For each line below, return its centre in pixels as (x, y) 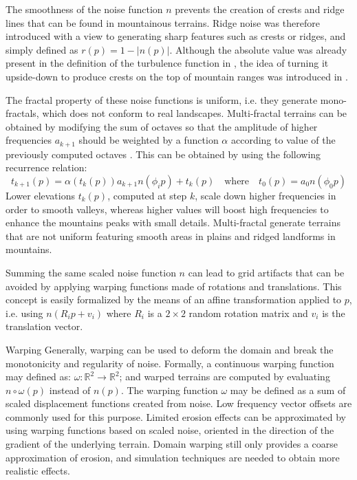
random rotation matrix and (248, 313)
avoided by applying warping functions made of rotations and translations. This (174, 286)
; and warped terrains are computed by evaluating (225, 377)
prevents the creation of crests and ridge (260, 9)
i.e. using (24, 313)
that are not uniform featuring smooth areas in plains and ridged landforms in (171, 236)
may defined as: (38, 377)
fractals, (22, 113)
